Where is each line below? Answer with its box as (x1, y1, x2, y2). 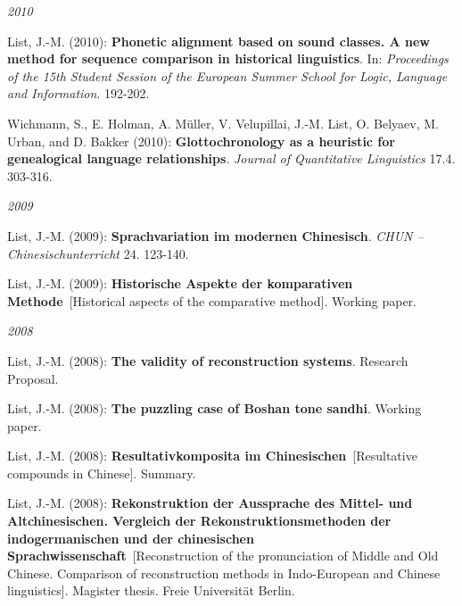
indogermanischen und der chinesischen (7, 528, 254, 547)
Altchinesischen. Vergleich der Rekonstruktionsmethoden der (7, 511, 392, 530)
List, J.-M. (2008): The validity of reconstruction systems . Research (7, 351, 408, 369)
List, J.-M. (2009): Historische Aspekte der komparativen (7, 274, 353, 293)
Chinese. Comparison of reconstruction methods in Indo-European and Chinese (7, 563, 441, 582)
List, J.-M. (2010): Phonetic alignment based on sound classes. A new (7, 31, 430, 50)
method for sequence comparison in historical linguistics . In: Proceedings (7, 49, 449, 68)
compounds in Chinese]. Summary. (7, 463, 196, 482)
